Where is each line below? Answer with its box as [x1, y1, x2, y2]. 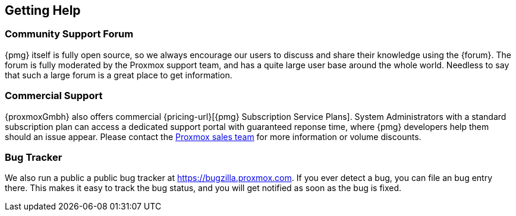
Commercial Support [5, 90, 103, 102]
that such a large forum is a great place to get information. [5, 69, 232, 80]
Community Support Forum [5, 28, 134, 40]
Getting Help [5, 3, 81, 18]
